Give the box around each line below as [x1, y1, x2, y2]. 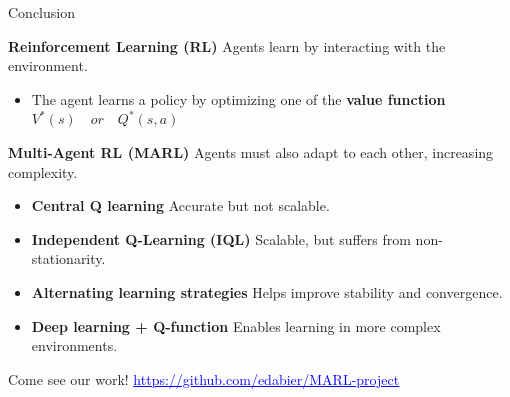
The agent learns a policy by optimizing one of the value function [31, 88, 446, 109]
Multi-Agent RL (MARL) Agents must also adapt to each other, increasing [8, 141, 494, 162]
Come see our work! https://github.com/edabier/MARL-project [8, 368, 400, 389]
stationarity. [31, 248, 106, 269]
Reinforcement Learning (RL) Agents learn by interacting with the [8, 35, 446, 56]
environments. [31, 335, 118, 356]
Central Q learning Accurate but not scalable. [31, 195, 330, 216]
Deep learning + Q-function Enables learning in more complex [31, 315, 441, 336]
